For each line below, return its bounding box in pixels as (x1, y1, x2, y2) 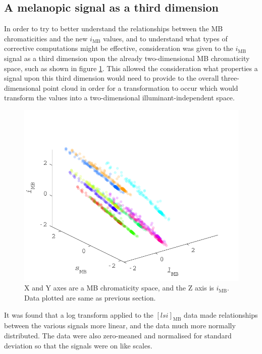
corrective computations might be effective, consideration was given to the (4, 43, 233, 53)
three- (221, 73, 239, 83)
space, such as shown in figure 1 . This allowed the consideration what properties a (4, 63, 258, 73)
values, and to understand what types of (103, 33, 228, 43)
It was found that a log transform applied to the (4, 309, 153, 320)
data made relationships (184, 309, 258, 320)
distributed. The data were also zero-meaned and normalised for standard (4, 330, 232, 340)
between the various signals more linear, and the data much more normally (4, 320, 236, 331)
